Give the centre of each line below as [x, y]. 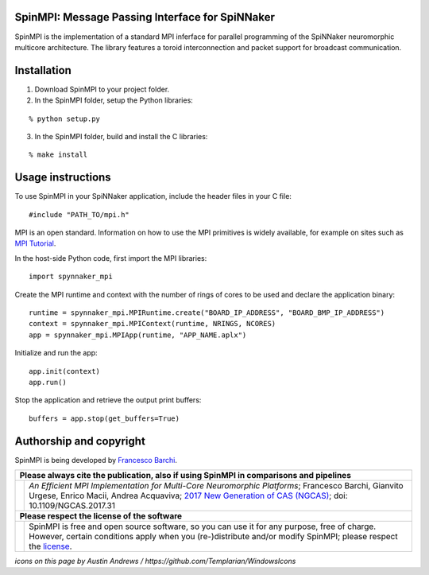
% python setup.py [65, 118]
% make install [58, 155]
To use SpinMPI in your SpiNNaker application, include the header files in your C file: [153, 196]
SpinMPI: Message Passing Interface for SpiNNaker [145, 17]
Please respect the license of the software [101, 516]
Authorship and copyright [80, 441]
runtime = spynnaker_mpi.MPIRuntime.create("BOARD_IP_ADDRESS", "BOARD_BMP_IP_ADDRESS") [207, 313]
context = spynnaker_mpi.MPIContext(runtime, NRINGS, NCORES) [153, 324]
